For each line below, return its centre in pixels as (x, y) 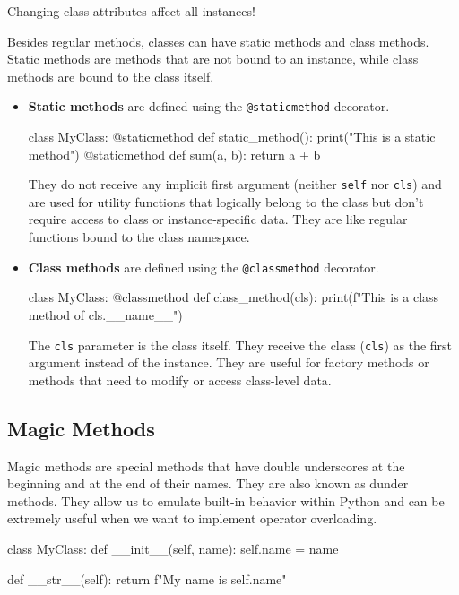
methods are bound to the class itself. (111, 76)
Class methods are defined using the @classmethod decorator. (204, 267)
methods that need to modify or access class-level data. (180, 379)
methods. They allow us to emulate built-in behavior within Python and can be (226, 500)
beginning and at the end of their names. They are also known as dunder (208, 483)
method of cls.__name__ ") (105, 314)
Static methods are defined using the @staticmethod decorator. (209, 106)
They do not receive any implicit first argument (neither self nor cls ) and (235, 184)
